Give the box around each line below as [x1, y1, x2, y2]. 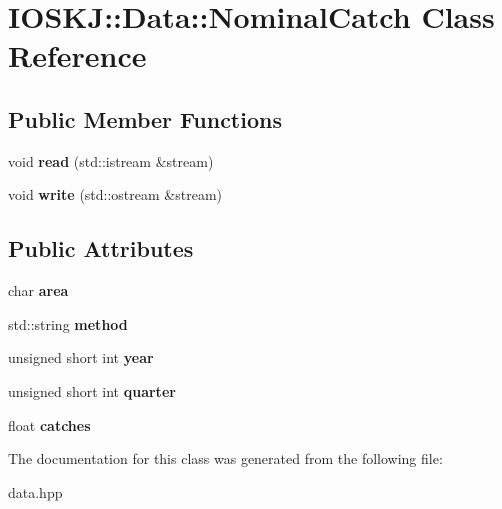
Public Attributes [8, 233, 194, 264]
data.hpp [8, 481, 63, 502]
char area [8, 280, 69, 301]
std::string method [8, 313, 128, 334]
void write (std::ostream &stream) [8, 184, 223, 205]
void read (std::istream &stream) [8, 150, 214, 171]
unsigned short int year [8, 347, 154, 368]
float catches [8, 414, 91, 435]
